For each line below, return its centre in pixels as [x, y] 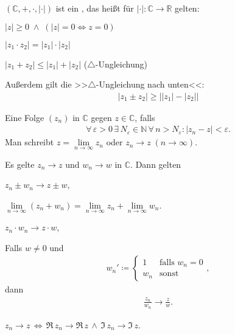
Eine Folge [25, 117]
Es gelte [20, 164]
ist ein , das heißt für [95, 8]
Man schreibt [30, 142]
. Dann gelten [156, 164]
